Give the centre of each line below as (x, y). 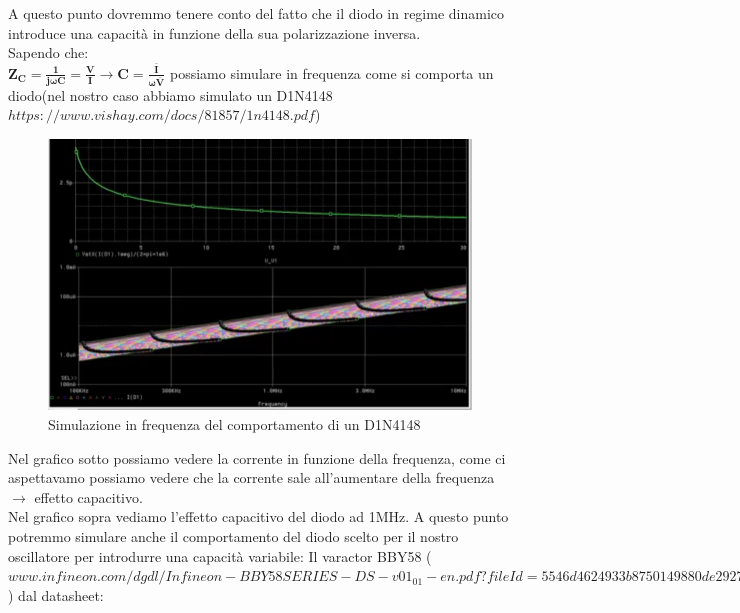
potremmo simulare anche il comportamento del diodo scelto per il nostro (233, 535)
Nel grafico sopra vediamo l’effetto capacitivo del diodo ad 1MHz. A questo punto (258, 516)
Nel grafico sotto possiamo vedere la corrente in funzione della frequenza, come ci (257, 457)
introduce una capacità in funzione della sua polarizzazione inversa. (214, 32)
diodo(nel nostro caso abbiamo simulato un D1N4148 (170, 94)
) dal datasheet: (56, 594)
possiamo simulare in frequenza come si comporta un (331, 72)
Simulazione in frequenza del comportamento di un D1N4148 (234, 424)
